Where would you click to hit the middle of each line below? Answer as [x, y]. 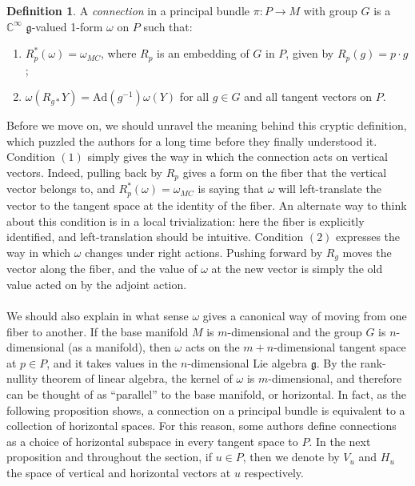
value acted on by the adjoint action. [97, 284]
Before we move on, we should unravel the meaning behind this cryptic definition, [207, 125]
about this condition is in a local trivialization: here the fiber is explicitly [186, 221]
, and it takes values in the [112, 362]
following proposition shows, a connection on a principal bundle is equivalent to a [206, 410]
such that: [168, 26]
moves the [367, 252]
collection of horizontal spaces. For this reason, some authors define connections [202, 426]
